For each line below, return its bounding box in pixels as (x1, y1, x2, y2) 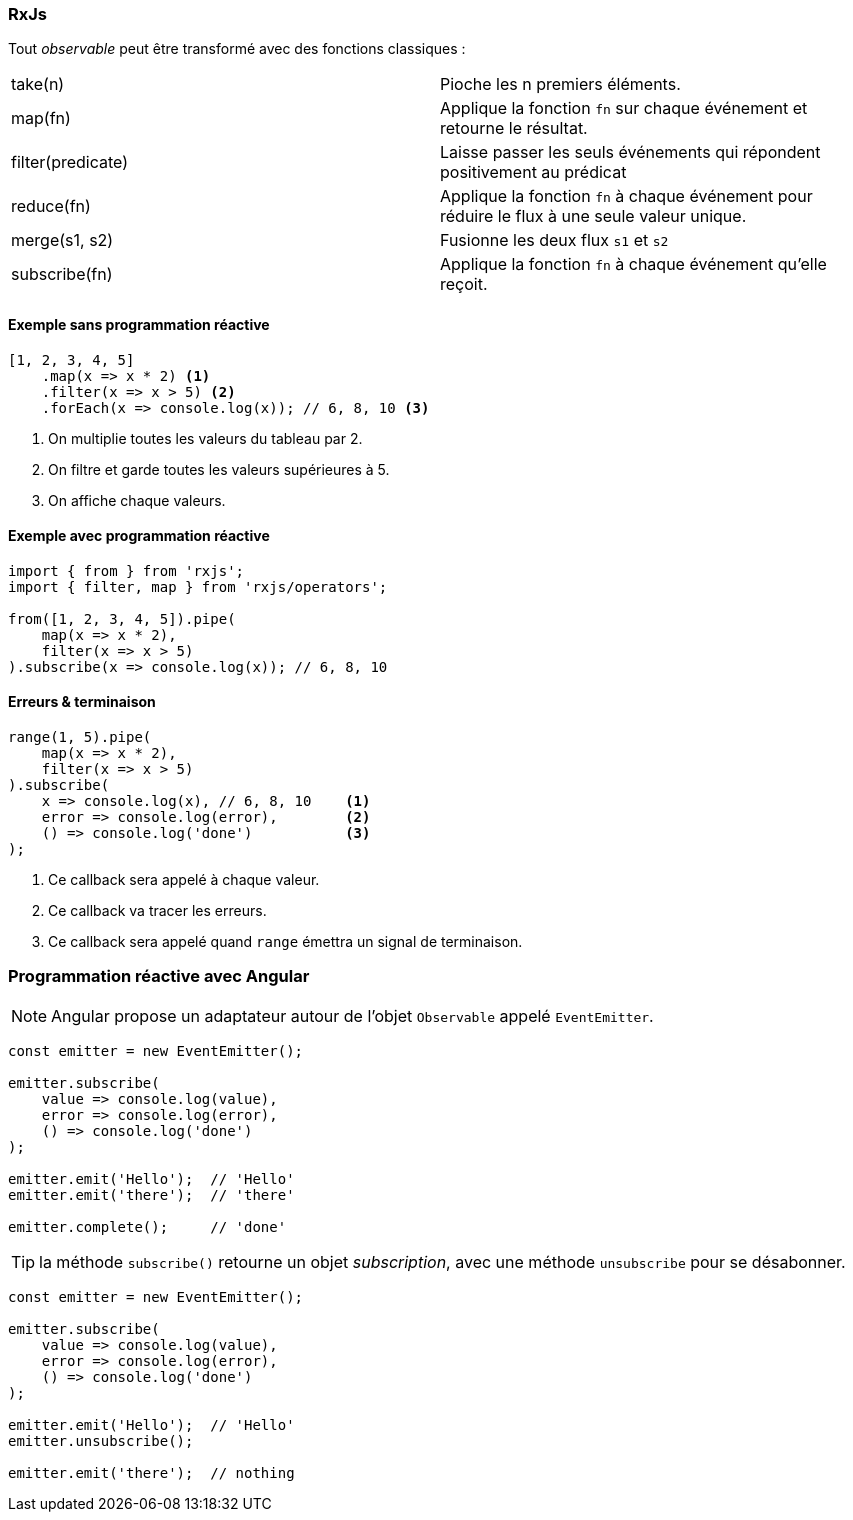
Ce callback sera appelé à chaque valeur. (48, 871, 320, 889)
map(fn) (11, 108, 71, 129)
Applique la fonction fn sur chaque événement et (440, 98, 808, 119)
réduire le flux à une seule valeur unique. (440, 206, 747, 227)
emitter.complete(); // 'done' (8, 1218, 287, 1235)
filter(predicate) (11, 152, 129, 173)
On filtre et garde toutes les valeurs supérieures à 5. (48, 460, 390, 478)
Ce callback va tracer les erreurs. (48, 902, 267, 920)
